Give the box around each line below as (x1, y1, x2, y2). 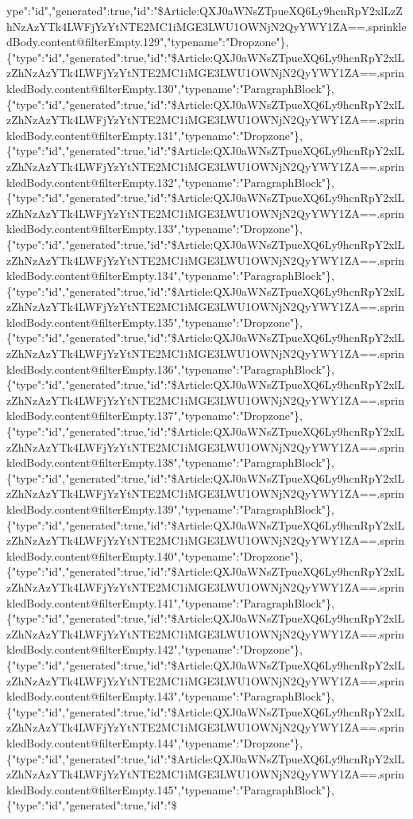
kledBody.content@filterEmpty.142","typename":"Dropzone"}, (6, 641, 303, 658)
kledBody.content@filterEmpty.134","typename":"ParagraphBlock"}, (6, 267, 334, 284)
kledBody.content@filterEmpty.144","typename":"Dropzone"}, (6, 734, 303, 751)
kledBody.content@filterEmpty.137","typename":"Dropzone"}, (6, 407, 303, 424)
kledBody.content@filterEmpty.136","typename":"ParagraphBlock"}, (6, 360, 334, 377)
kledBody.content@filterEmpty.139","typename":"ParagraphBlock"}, (6, 501, 334, 517)
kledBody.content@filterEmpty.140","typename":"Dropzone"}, (6, 547, 303, 564)
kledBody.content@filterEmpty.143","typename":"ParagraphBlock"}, (6, 688, 334, 704)
